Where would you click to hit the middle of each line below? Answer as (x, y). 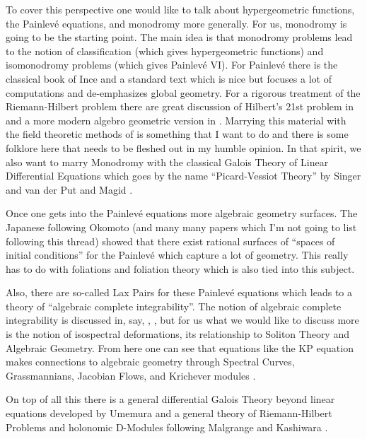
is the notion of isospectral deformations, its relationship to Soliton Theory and (177, 334)
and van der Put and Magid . (69, 189)
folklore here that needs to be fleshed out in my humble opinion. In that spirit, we (183, 147)
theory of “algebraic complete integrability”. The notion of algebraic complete (174, 306)
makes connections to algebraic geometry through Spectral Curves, (150, 362)
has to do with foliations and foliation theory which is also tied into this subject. (180, 268)
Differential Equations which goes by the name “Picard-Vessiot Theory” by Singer (183, 176)
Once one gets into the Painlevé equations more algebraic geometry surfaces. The (182, 213)
